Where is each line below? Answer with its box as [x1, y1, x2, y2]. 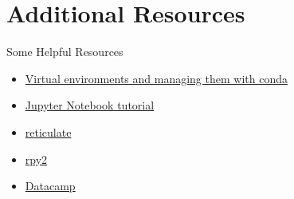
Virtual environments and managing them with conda [25, 70, 288, 86]
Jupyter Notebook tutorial [25, 97, 155, 113]
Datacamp [25, 177, 76, 194]
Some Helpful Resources [6, 43, 123, 60]
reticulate [25, 123, 72, 140]
